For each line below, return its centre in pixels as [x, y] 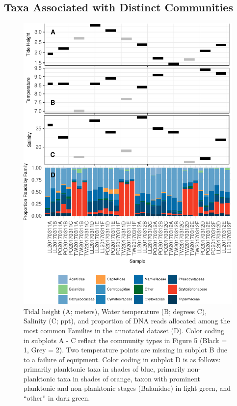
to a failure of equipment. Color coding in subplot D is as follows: [122, 359]
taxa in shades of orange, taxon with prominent [129, 378]
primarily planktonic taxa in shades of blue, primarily [104, 369]
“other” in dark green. [57, 398]
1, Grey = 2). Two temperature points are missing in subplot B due [125, 350]
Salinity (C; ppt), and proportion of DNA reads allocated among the [127, 321]
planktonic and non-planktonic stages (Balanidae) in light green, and [127, 388]
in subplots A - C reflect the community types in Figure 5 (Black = [125, 340]
